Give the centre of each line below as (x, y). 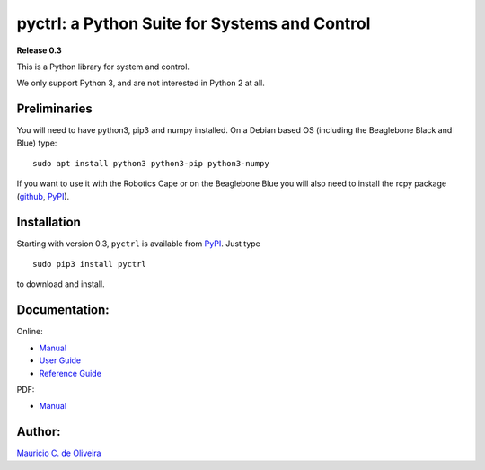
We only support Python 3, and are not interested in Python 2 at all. (141, 83)
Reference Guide (71, 373)
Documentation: (63, 310)
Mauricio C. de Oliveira (59, 453)
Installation (48, 222)
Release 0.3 (39, 50)
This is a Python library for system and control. (103, 67)
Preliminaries (55, 109)
